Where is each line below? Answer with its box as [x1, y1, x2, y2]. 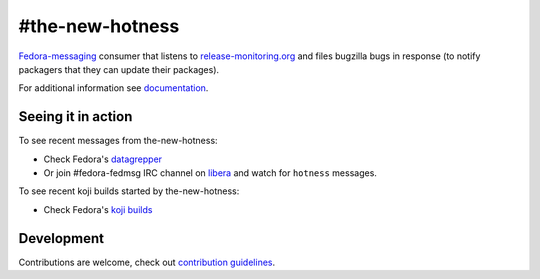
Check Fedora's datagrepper [43, 153, 163, 165]
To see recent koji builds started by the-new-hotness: [18, 185, 240, 197]
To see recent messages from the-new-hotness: [18, 135, 219, 147]
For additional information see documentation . [18, 82, 209, 94]
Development [18, 230, 105, 247]
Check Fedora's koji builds [43, 203, 153, 215]
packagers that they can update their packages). [18, 63, 220, 75]
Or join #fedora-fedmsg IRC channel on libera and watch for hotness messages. [43, 167, 377, 179]
